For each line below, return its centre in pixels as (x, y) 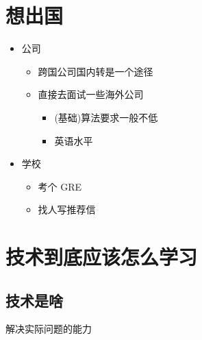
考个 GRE (60, 186)
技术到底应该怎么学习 (102, 257)
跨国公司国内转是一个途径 (96, 71)
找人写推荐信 (67, 209)
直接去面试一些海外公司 (91, 94)
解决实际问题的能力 (49, 329)
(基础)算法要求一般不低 (106, 117)
